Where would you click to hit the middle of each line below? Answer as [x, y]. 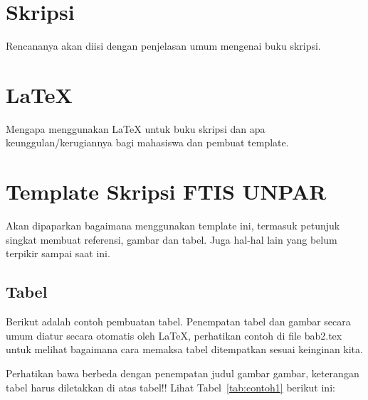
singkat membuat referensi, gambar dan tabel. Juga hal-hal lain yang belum [172, 239]
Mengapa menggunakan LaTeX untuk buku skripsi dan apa [136, 128]
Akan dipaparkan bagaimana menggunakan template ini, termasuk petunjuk [173, 226]
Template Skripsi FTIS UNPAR [166, 191]
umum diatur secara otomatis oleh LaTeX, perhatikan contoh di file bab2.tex [174, 335]
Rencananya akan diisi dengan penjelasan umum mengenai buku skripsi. [163, 46]
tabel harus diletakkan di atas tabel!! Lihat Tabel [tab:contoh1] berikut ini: [170, 387]
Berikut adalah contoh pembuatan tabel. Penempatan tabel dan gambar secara [178, 321]
